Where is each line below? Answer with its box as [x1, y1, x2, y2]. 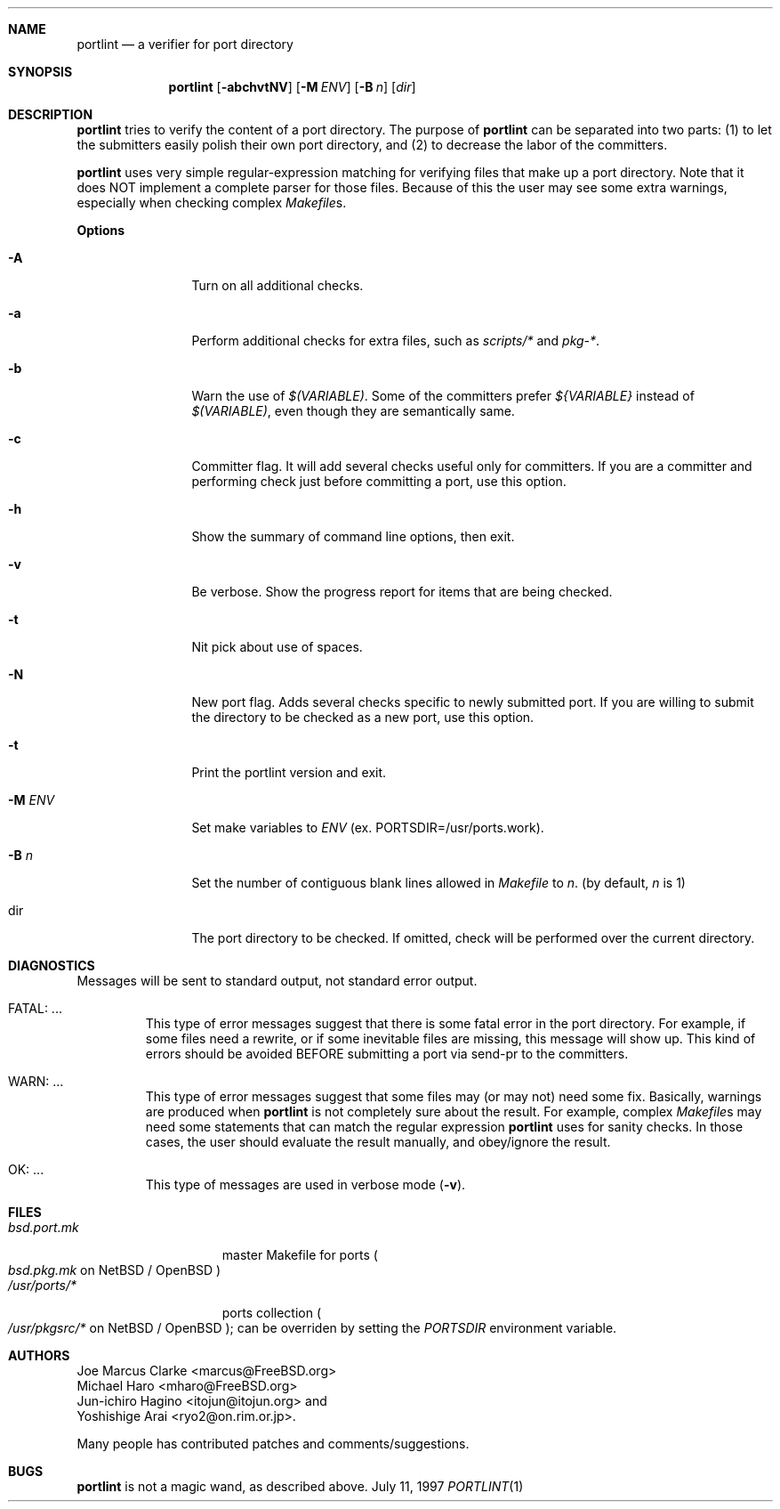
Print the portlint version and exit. [191, 765, 387, 780]
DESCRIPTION [8, 107, 93, 122]
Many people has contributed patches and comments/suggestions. [76, 1436, 470, 1451]
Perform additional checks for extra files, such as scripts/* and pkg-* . [191, 333, 600, 348]
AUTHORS [8, 1348, 70, 1363]
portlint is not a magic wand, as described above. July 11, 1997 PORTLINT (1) [76, 1479, 524, 1494]
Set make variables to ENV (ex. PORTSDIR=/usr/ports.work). [191, 820, 544, 835]
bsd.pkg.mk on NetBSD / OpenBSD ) [8, 1262, 221, 1278]
